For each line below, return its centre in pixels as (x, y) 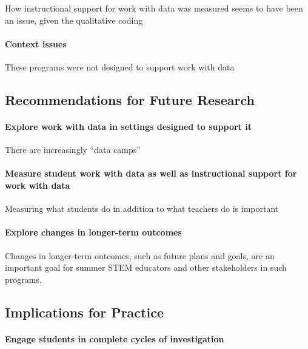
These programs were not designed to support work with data (120, 66)
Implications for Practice (84, 312)
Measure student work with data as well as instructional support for (151, 173)
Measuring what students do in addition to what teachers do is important (142, 208)
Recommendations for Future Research (130, 99)
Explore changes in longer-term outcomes (93, 232)
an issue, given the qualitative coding (74, 20)
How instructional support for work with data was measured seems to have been (154, 8)
